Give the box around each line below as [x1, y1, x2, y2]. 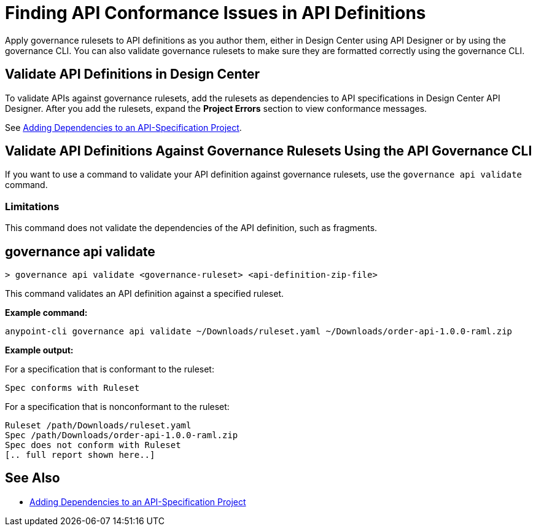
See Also [5, 470, 60, 486]
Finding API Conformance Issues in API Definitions [5, 2, 426, 23]
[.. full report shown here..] [5, 450, 155, 460]
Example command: [5, 307, 88, 318]
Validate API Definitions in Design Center [5, 66, 260, 82]
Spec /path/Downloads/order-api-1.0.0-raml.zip [5, 430, 238, 441]
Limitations [5, 200, 60, 213]
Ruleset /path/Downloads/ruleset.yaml [5, 420, 192, 431]
